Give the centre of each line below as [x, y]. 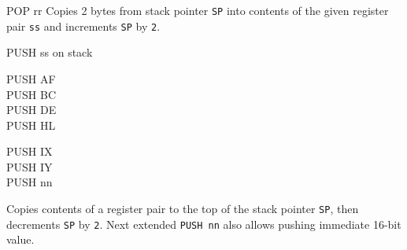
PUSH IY [30, 166]
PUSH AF [31, 78]
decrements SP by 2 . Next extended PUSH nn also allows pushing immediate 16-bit [204, 224]
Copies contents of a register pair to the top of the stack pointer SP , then [183, 209]
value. [20, 239]
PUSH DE [31, 110]
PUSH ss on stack [50, 52]
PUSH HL [31, 125]
